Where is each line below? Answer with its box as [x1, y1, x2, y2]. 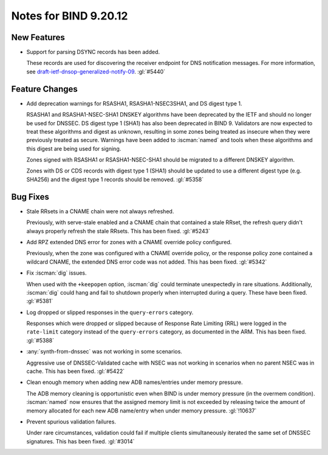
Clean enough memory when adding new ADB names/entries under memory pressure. [26, 378, 243, 386]
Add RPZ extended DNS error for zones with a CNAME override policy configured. [26, 238, 232, 245]
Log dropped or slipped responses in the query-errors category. [26, 309, 194, 316]
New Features [11, 32, 65, 43]
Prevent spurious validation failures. [26, 418, 117, 425]
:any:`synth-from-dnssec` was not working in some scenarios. [26, 348, 182, 355]
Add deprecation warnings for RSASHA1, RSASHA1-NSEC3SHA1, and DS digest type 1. [26, 100, 242, 107]
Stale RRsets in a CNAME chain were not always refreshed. [26, 207, 174, 215]
